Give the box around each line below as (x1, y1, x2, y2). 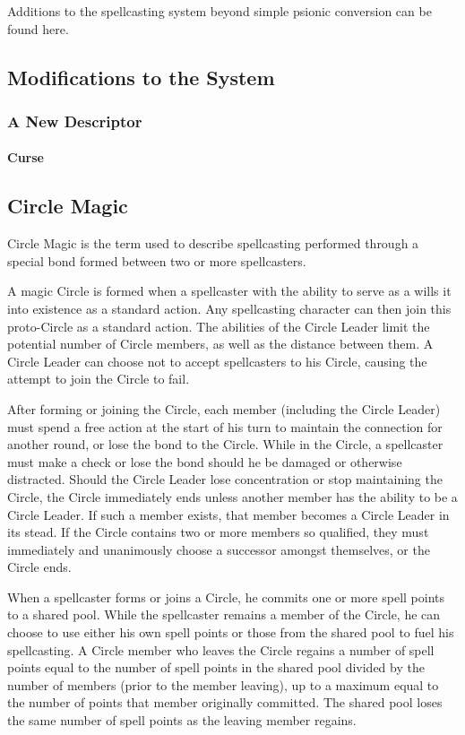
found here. (7, 19, 69, 38)
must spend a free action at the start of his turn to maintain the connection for (7, 417, 443, 436)
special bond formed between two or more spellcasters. (7, 251, 306, 270)
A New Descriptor (7, 109, 142, 132)
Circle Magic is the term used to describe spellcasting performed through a (7, 234, 419, 253)
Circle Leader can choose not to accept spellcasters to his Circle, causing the (7, 351, 427, 370)
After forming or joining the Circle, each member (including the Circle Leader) (7, 399, 441, 418)
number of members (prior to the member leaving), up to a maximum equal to (7, 675, 439, 694)
